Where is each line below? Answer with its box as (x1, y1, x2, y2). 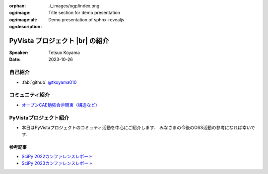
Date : (9, 57, 21, 62)
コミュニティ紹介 (9, 92, 50, 99)
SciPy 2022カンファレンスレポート (21, 153, 93, 159)
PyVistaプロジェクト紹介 (9, 114, 69, 121)
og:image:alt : (9, 16, 38, 22)
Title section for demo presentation (48, 10, 121, 16)
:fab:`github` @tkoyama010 (21, 79, 77, 85)
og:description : (9, 24, 42, 30)
